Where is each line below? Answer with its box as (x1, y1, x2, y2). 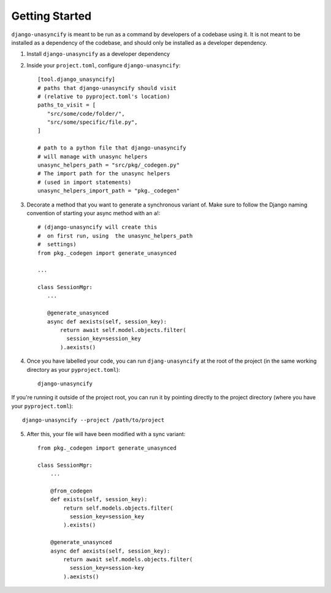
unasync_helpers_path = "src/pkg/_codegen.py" (37, 162, 180, 168)
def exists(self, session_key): (50, 496, 148, 503)
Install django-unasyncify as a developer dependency (26, 50, 170, 58)
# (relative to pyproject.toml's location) (37, 93, 170, 100)
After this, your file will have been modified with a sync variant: (26, 430, 186, 437)
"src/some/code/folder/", (47, 110, 125, 117)
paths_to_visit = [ (37, 102, 96, 108)
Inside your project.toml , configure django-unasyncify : (26, 61, 181, 69)
